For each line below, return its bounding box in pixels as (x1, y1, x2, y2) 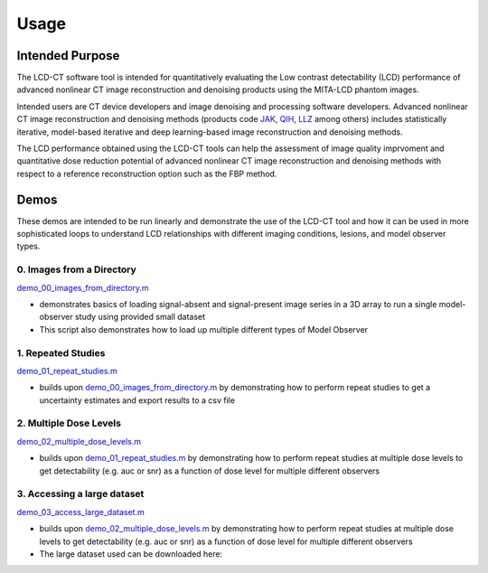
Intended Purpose (16, 48, 120, 63)
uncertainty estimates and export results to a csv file (39, 394, 235, 406)
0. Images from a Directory (16, 263, 137, 276)
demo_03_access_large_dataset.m (16, 506, 145, 517)
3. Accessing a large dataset (16, 488, 145, 501)
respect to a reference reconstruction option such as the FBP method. (16, 168, 277, 179)
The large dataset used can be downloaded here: (39, 548, 223, 559)
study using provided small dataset (74, 312, 206, 323)
